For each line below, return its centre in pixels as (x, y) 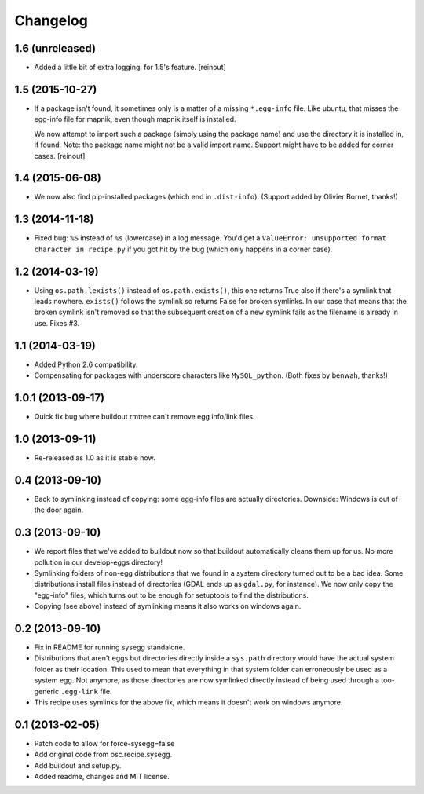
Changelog (51, 20)
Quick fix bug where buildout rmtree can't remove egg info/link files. (144, 417)
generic (46, 691)
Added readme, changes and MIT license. (102, 777)
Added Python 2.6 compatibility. (86, 364)
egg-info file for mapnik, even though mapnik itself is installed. (135, 119)
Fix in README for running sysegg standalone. (110, 647)
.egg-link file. (86, 691)
